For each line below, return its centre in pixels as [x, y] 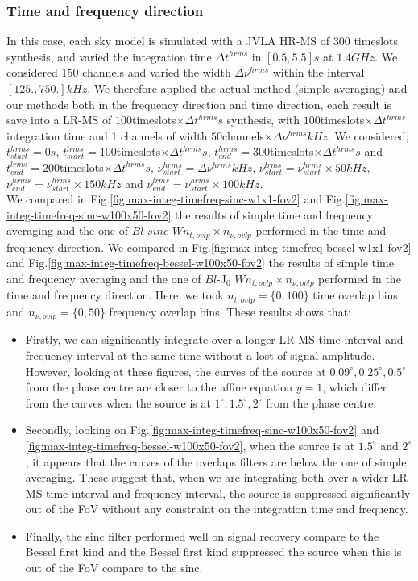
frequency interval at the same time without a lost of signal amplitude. [200, 355]
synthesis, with [263, 120]
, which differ [355, 387]
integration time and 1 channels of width [107, 135]
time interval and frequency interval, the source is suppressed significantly [228, 493]
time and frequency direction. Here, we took [115, 295]
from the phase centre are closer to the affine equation [159, 387]
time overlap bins [355, 295]
